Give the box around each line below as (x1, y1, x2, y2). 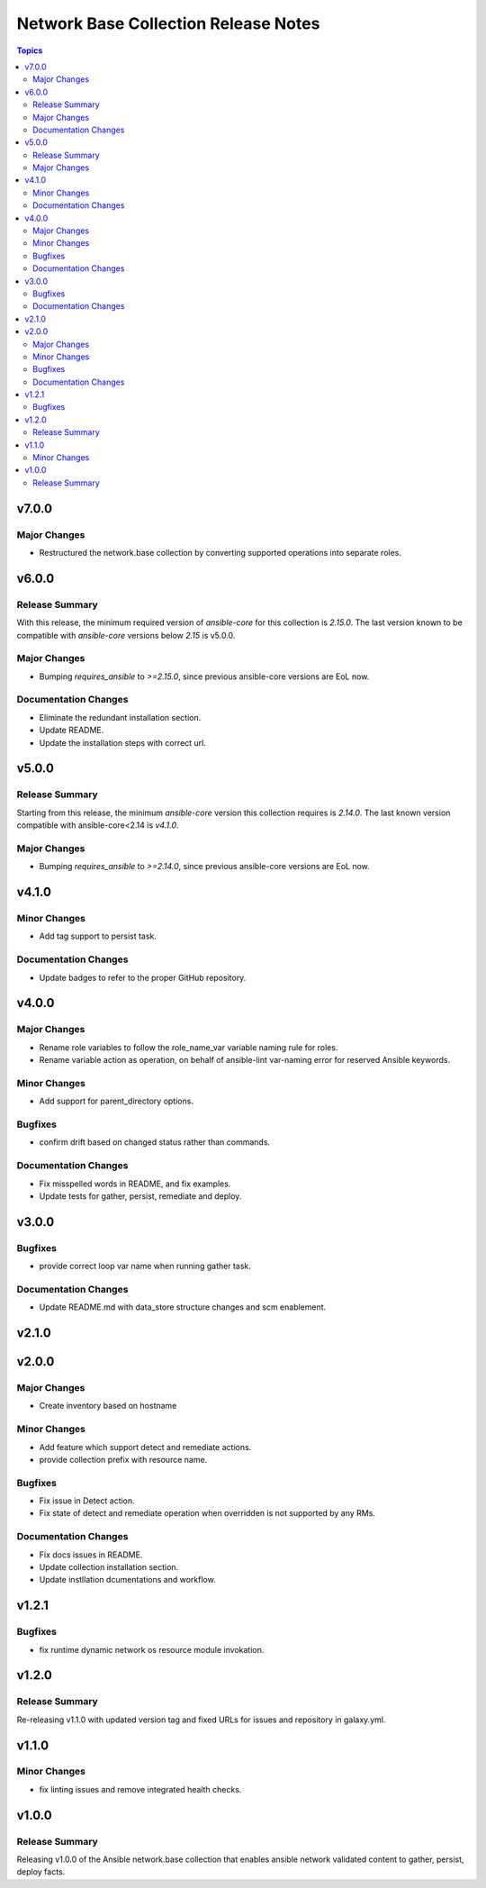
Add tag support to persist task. (39, 930, 157, 941)
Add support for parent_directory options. (39, 1095, 193, 1107)
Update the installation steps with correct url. (39, 737, 207, 748)
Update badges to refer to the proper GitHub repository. (39, 972, 247, 983)
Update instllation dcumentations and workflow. (39, 1575, 216, 1585)
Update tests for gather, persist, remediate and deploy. (39, 1190, 242, 1202)
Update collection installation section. (39, 1562, 179, 1572)
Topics (16, 45, 43, 56)
